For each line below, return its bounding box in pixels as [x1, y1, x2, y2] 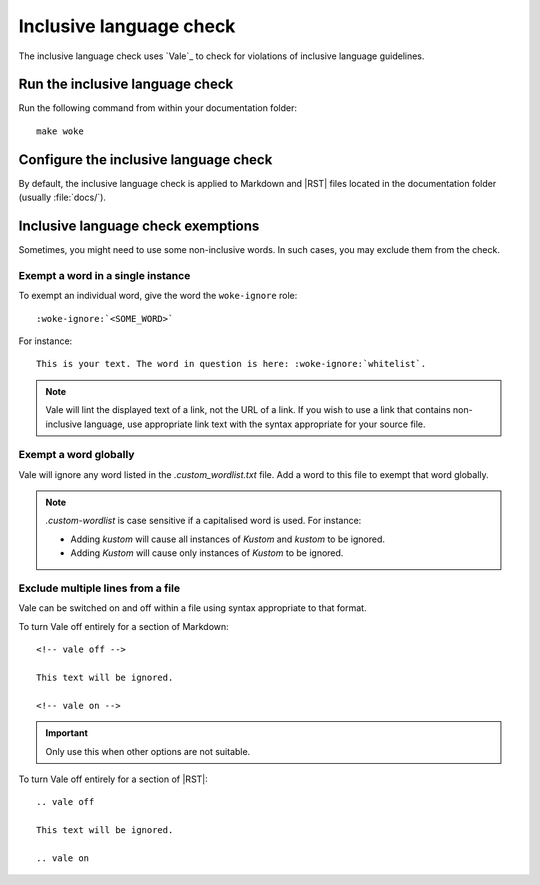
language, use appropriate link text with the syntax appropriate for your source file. [83, 418, 426, 430]
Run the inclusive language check [18, 76, 234, 93]
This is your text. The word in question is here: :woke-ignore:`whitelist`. [36, 358, 427, 370]
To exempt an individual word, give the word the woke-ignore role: [18, 290, 298, 302]
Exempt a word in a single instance [18, 268, 191, 282]
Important [45, 727, 89, 739]
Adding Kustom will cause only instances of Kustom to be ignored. [70, 547, 344, 559]
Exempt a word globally [18, 448, 135, 462]
